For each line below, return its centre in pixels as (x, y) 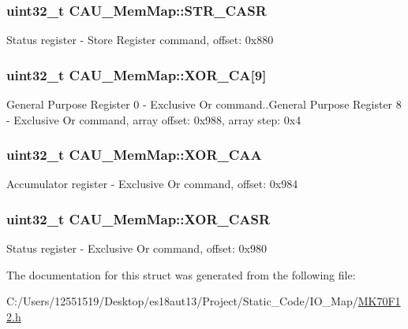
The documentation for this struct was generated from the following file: (181, 274)
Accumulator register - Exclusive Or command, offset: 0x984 (152, 184)
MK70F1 (379, 301)
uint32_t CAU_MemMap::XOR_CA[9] (137, 74)
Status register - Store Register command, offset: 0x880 (140, 40)
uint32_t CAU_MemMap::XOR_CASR (138, 218)
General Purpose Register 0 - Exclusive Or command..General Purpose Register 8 (204, 104)
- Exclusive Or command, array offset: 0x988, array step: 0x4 (154, 119)
